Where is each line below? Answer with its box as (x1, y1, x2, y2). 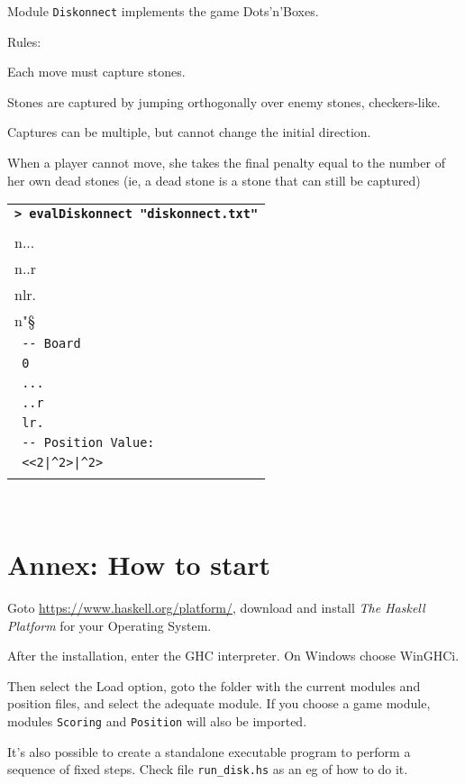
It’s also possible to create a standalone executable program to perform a (7, 742, 411, 761)
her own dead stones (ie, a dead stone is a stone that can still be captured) (7, 170, 421, 189)
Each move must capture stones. (7, 62, 186, 81)
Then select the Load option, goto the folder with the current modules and (7, 676, 421, 695)
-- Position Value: (22, 435, 155, 451)
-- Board (22, 336, 81, 351)
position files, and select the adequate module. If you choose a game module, (7, 694, 431, 713)
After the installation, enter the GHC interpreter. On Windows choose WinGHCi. (7, 646, 460, 665)
